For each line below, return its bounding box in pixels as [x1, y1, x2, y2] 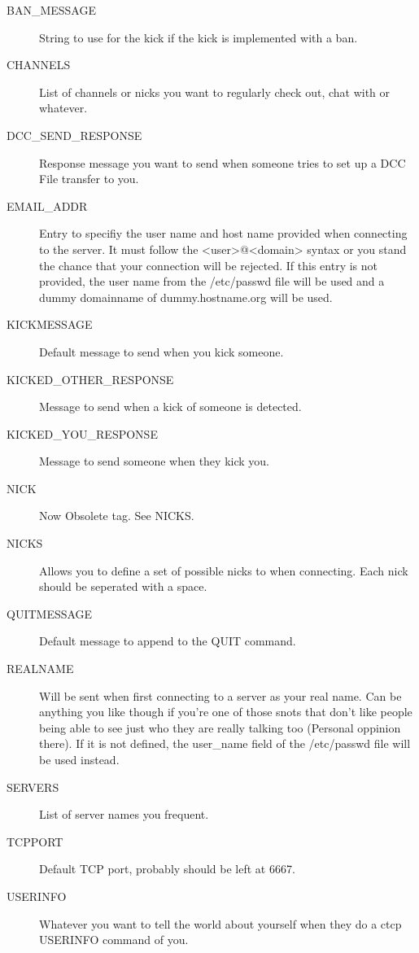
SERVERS [7, 778, 59, 795]
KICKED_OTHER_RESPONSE [7, 370, 174, 387]
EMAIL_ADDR [7, 197, 88, 214]
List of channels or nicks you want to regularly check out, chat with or [39, 83, 391, 100]
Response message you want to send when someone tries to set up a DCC [39, 154, 406, 171]
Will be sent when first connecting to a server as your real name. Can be [39, 687, 402, 704]
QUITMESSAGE [7, 605, 93, 622]
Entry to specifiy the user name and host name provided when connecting [39, 225, 408, 242]
